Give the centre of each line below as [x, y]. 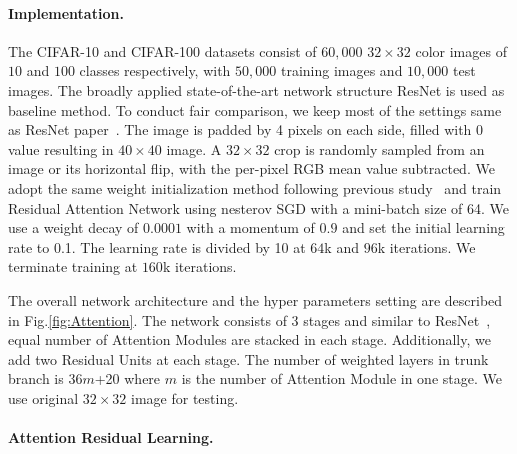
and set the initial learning [423, 227]
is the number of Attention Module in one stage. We [341, 378]
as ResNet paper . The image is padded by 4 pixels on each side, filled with [240, 129]
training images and [341, 70]
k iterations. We [426, 246]
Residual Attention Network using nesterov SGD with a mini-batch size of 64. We [258, 207]
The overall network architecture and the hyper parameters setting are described [255, 299]
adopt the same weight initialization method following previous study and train [255, 187]
